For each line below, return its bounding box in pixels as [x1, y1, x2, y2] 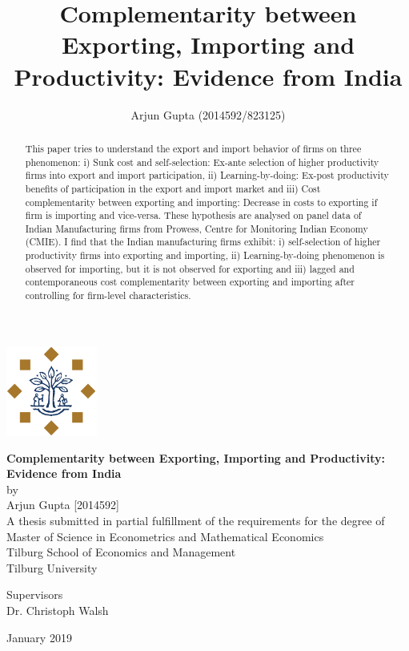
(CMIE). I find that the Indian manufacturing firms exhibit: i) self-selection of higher [25, 235, 381, 249]
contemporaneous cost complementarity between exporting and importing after [25, 275, 355, 289]
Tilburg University [6, 559, 98, 576]
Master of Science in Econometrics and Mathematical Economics [6, 528, 324, 544]
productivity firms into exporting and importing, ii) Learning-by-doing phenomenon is [25, 249, 385, 262]
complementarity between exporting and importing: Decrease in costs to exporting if [25, 195, 378, 208]
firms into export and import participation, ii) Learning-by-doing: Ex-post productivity [25, 168, 389, 182]
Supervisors [6, 586, 63, 603]
